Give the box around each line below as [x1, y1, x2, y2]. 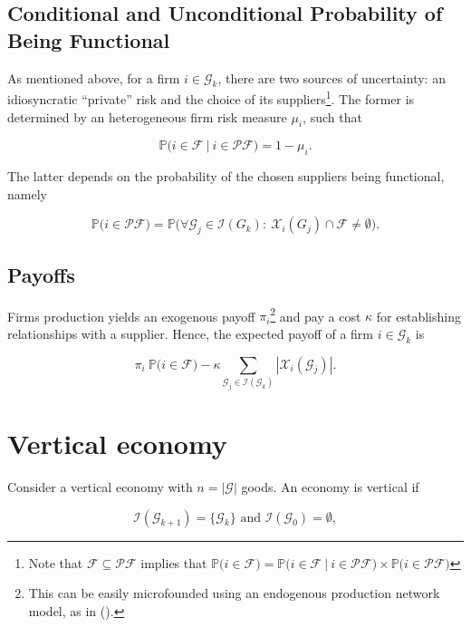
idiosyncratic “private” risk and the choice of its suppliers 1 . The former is [7, 87, 415, 109]
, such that [303, 107, 362, 126]
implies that [140, 553, 207, 572]
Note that [28, 553, 83, 572]
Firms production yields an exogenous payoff [7, 306, 255, 325]
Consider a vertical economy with [7, 477, 193, 497]
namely [7, 184, 47, 203]
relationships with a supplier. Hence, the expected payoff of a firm [7, 323, 374, 342]
